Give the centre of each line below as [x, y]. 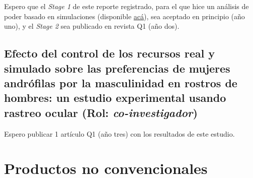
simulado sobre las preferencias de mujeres [117, 68]
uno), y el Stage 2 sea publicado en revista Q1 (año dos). [92, 26]
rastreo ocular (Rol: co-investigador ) [101, 112]
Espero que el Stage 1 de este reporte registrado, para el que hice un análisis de [126, 6]
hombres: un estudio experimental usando [115, 98]
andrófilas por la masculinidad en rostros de [121, 82]
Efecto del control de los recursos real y [109, 53]
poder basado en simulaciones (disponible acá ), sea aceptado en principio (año [124, 16]
